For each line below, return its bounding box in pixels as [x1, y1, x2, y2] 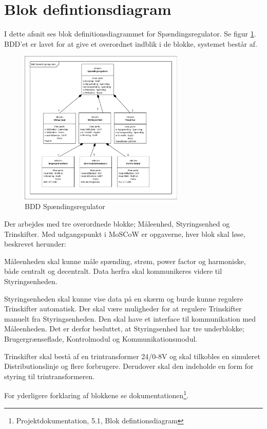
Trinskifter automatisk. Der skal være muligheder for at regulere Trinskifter [4, 303, 242, 314]
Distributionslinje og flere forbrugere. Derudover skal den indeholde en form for [4, 361, 254, 371]
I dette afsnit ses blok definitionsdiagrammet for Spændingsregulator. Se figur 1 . [4, 28, 256, 39]
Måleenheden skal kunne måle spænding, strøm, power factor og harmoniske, [4, 255, 246, 266]
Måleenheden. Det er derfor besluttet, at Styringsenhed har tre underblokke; [4, 323, 244, 334]
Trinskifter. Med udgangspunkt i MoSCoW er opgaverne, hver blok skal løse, [4, 228, 245, 239]
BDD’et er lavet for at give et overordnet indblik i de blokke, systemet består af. [4, 38, 257, 49]
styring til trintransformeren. [4, 370, 95, 381]
